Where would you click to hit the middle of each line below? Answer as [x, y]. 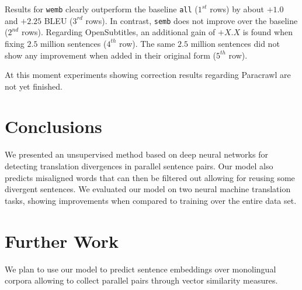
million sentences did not [235, 43]
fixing [15, 43]
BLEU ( [58, 20]
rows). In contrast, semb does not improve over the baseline [192, 20]
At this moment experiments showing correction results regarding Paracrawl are [148, 75]
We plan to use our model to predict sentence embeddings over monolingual [140, 269]
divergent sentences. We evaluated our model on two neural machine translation [148, 189]
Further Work [62, 240]
